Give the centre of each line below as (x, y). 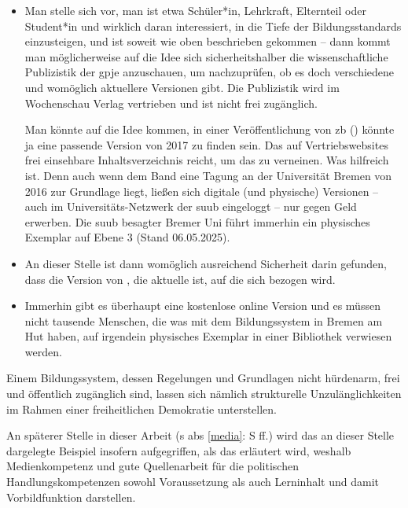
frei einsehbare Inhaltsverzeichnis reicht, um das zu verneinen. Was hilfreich (207, 160)
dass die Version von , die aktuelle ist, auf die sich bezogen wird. (180, 279)
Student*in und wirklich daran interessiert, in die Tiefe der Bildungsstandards (213, 26)
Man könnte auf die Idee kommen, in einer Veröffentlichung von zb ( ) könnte (210, 129)
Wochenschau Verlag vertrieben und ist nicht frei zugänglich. (171, 103)
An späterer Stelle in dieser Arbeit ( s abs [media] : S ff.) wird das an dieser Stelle (200, 435)
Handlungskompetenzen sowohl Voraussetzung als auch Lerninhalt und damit (193, 482)
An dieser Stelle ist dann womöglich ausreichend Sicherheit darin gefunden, (206, 263)
